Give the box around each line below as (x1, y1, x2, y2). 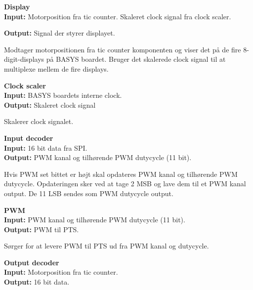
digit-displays (4, 54, 44, 64)
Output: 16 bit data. (4, 277, 70, 287)
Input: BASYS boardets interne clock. (4, 90, 122, 100)
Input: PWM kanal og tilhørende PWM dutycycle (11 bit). (4, 214, 185, 225)
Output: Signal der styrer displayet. (4, 28, 115, 38)
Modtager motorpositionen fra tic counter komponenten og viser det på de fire (4, 44, 241, 54)
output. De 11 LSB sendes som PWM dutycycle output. (4, 188, 173, 198)
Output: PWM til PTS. (4, 224, 79, 234)
